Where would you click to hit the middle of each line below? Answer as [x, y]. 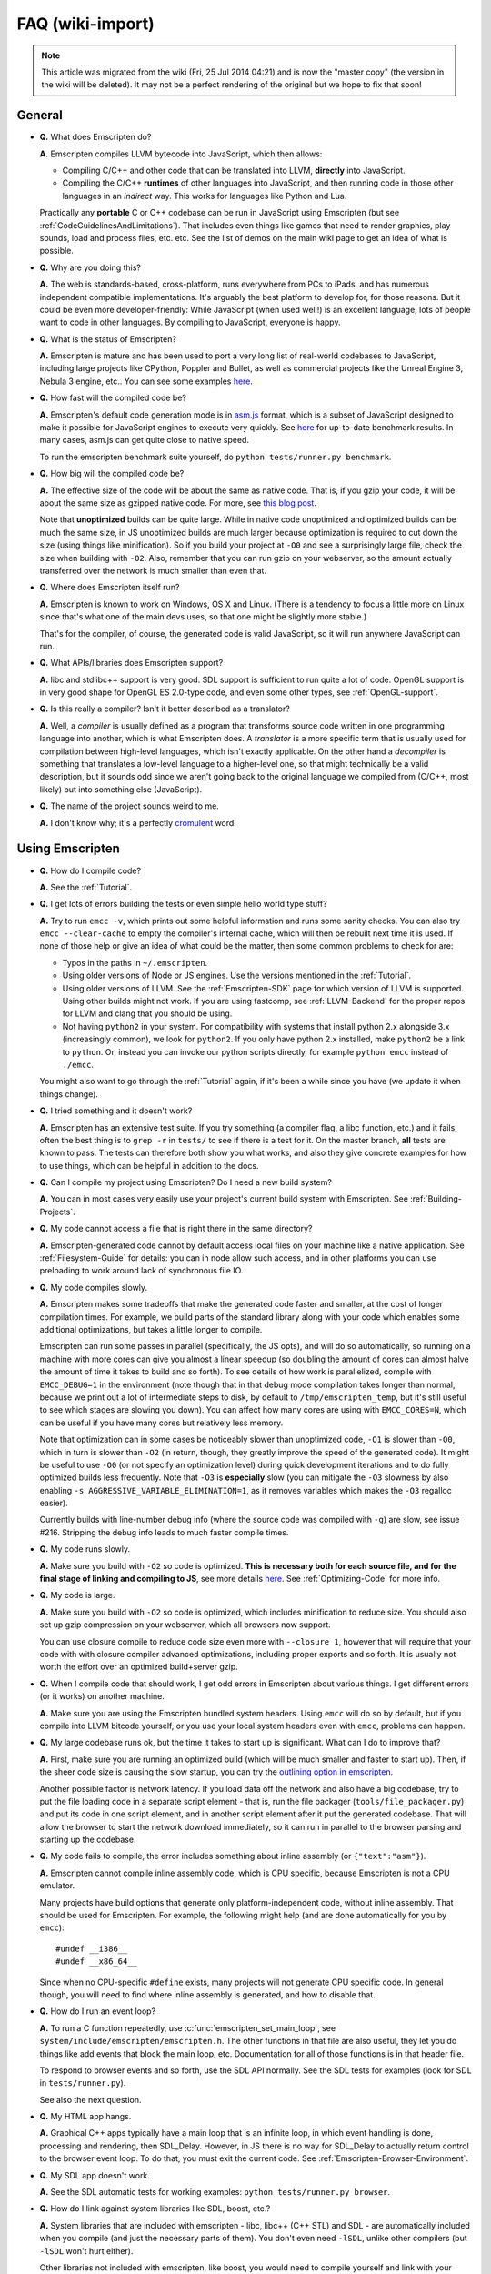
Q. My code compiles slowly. [94, 1287]
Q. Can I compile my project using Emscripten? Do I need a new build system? [185, 1182]
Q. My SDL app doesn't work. [95, 2175]
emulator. [57, 1886]
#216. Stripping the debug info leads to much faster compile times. [164, 1532]
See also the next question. [90, 2099]
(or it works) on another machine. [102, 1696]
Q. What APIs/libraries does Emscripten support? [131, 663]
